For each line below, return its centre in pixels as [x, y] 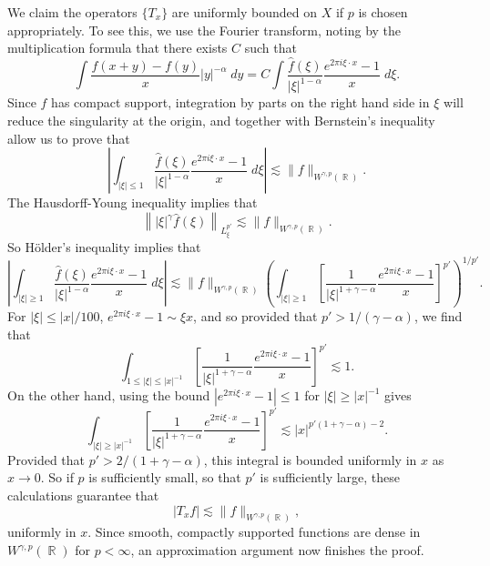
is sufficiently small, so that [165, 477]
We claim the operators [72, 12]
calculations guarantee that [83, 495]
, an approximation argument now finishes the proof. [277, 550]
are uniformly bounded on [244, 12]
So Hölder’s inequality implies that [104, 246]
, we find [438, 315]
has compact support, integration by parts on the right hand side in [240, 102]
